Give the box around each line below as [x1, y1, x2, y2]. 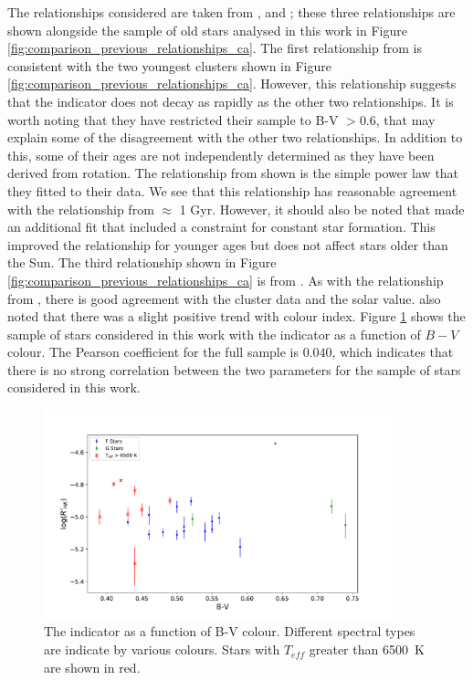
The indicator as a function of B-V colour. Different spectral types [44, 622, 415, 641]
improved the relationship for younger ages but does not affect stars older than [7, 235, 448, 254]
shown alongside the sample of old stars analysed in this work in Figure [7, 20, 407, 39]
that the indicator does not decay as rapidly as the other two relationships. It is [7, 91, 454, 110]
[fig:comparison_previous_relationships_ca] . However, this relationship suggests [7, 74, 457, 93]
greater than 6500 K [309, 640, 425, 659]
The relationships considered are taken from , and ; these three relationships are [7, 3, 456, 21]
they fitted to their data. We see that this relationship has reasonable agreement [7, 181, 457, 200]
